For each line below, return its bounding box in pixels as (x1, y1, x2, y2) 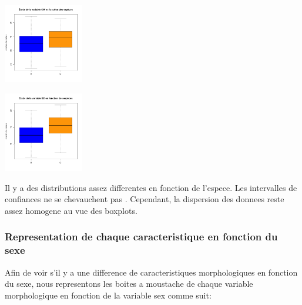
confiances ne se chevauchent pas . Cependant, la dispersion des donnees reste (5, 193, 284, 205)
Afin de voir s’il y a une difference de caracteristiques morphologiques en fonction (5, 266, 298, 278)
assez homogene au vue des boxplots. (5, 204, 137, 216)
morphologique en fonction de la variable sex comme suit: (5, 289, 212, 301)
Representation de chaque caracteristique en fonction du (5, 229, 278, 244)
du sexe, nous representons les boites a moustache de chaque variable (5, 277, 253, 290)
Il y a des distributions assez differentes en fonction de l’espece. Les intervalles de (5, 181, 297, 193)
